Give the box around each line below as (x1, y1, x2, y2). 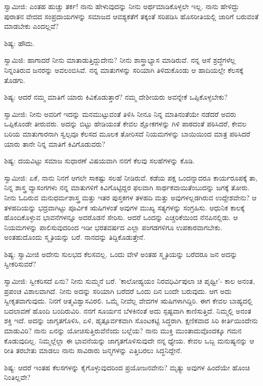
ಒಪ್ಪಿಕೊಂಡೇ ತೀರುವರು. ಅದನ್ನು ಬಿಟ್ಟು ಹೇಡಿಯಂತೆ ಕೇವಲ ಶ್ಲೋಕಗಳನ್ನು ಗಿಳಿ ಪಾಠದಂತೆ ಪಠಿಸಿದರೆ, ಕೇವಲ (4, 118, 247, 129)
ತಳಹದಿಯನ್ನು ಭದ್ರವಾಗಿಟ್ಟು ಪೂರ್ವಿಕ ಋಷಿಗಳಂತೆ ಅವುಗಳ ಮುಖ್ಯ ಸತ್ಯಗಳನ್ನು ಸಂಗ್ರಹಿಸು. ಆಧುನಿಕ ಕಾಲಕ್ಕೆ (4, 202, 245, 212)
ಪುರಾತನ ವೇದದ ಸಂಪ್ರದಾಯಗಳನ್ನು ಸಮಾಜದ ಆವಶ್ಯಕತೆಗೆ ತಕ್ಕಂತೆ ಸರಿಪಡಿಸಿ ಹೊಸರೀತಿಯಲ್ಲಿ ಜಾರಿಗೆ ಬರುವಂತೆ (4, 11, 259, 21)
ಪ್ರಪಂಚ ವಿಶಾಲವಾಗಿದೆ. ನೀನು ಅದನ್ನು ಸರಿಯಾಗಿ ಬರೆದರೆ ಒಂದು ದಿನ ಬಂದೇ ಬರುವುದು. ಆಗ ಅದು (4, 285, 232, 296)
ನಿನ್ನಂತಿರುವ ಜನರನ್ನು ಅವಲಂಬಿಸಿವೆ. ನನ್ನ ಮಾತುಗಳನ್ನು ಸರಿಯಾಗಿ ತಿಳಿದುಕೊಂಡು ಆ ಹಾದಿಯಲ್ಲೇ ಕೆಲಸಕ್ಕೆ (4, 64, 243, 75)
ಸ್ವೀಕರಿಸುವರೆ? (4, 259, 36, 269)
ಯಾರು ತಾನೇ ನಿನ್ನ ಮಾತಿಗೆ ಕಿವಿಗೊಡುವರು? (4, 138, 105, 149)
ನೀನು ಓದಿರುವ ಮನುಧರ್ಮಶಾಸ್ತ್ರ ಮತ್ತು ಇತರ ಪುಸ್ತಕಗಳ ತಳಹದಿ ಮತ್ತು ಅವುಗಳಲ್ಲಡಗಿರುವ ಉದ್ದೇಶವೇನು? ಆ (4, 192, 257, 202)
